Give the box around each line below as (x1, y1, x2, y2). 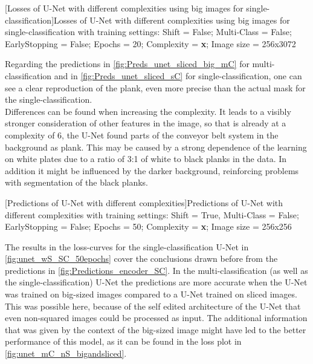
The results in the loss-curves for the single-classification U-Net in (5, 240, 249, 253)
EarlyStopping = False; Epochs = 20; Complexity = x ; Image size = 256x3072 (5, 37, 296, 50)
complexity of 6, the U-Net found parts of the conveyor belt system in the (5, 128, 279, 141)
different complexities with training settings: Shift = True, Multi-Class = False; (5, 208, 299, 221)
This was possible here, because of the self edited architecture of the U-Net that (5, 299, 301, 312)
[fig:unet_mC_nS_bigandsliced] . (5, 347, 127, 360)
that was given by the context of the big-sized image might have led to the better (5, 323, 306, 336)
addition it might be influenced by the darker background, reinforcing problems (5, 164, 299, 177)
